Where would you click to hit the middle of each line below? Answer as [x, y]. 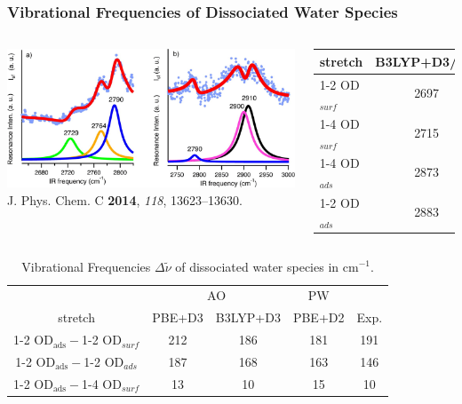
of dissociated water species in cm [267, 266]
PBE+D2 [319, 317]
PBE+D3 [178, 317]
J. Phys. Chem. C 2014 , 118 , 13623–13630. [125, 199]
